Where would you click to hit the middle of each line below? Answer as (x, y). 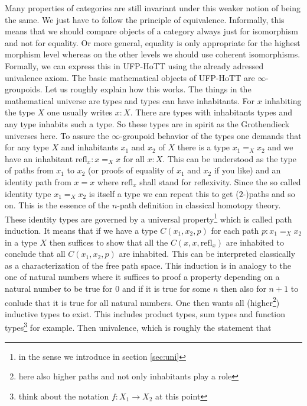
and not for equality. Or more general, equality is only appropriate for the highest (153, 42)
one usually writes (80, 112)
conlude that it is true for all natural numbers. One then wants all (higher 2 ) (142, 301)
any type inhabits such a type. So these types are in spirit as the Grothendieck (147, 123)
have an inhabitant (39, 158)
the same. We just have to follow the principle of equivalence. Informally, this (145, 19)
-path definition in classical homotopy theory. (199, 205)
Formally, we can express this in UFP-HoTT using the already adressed (134, 65)
